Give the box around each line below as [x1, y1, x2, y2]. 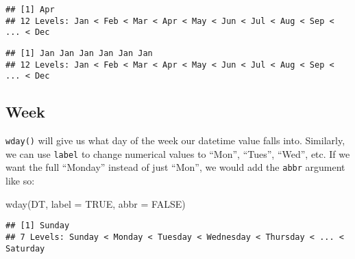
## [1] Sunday [5, 221, 70, 231]
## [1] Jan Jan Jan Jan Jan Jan [5, 48, 153, 58]
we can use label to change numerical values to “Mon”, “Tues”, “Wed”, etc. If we [5, 146, 350, 161]
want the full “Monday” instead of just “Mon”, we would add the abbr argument [5, 160, 345, 174]
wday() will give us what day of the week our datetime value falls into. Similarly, [5, 133, 345, 148]
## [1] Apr [5, 5, 55, 14]
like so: [5, 174, 35, 188]
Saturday [5, 243, 45, 254]
